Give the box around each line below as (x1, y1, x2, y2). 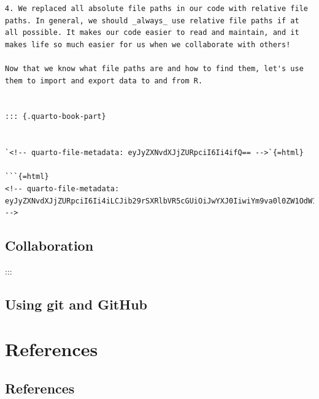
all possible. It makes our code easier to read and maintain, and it (5, 28, 299, 37)
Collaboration (5, 236, 94, 255)
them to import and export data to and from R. (5, 76, 203, 85)
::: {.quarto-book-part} (5, 112, 106, 121)
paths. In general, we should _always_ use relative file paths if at (5, 16, 299, 25)
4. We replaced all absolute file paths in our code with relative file (5, 4, 308, 13)
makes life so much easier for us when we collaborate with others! (5, 40, 291, 49)
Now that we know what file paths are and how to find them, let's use (5, 64, 304, 73)
